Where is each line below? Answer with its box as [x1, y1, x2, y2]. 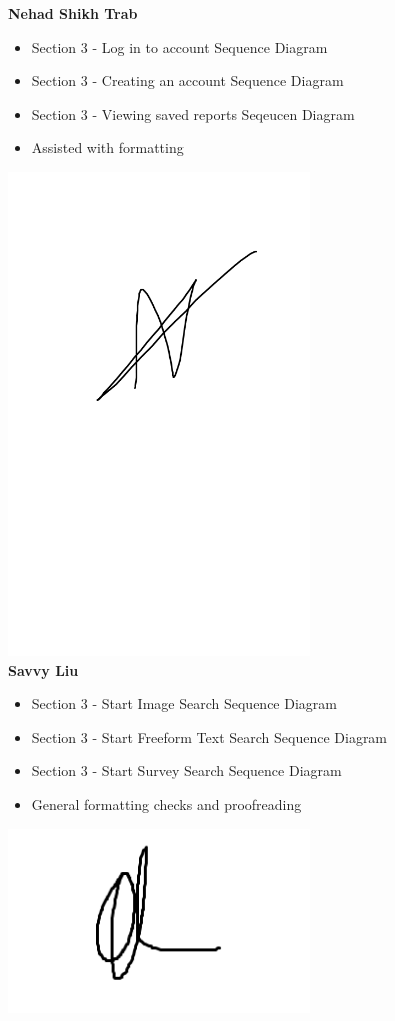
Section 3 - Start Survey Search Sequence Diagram [31, 760, 342, 781]
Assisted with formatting [31, 137, 184, 158]
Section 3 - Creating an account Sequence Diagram [31, 70, 344, 91]
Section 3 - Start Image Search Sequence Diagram [31, 693, 337, 714]
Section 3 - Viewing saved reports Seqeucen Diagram [31, 103, 355, 124]
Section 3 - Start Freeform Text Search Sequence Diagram [31, 726, 388, 747]
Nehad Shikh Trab [8, 3, 138, 23]
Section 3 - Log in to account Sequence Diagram [31, 36, 328, 57]
